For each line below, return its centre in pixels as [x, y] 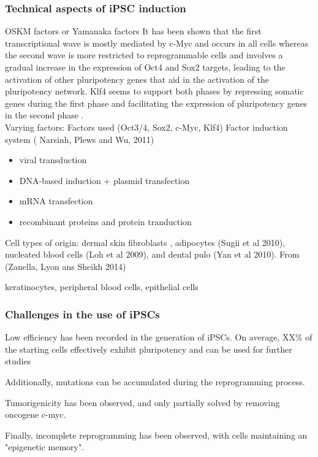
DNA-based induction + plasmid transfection [104, 180]
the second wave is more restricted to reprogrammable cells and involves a [144, 55]
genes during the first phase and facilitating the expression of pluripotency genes [156, 103]
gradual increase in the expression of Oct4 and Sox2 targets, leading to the [145, 67]
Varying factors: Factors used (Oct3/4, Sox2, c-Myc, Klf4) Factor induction [146, 127]
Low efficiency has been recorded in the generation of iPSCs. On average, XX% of [159, 337]
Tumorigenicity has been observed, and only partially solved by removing [142, 402]
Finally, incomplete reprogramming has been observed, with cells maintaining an [156, 435]
